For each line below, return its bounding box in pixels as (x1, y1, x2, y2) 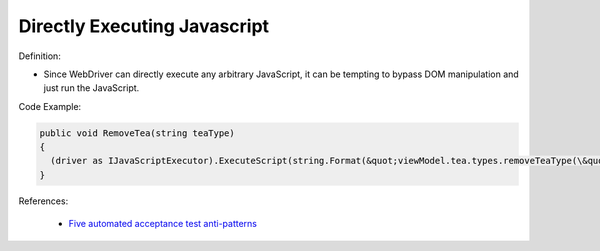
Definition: (18, 50, 62, 62)
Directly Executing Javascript (18, 15, 270, 37)
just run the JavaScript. (43, 82, 140, 94)
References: (18, 195, 69, 207)
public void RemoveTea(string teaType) (39, 127, 235, 139)
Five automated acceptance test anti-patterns (68, 218, 257, 230)
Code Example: (18, 100, 82, 112)
